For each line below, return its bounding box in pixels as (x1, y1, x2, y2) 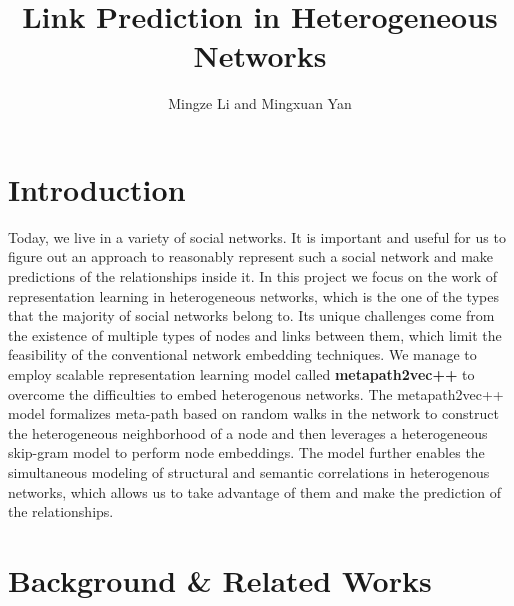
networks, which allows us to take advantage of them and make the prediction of (8, 481, 501, 502)
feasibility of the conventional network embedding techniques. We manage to (8, 344, 477, 365)
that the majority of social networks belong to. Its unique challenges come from (8, 305, 495, 326)
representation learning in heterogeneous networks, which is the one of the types (8, 285, 499, 306)
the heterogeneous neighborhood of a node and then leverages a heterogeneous (8, 422, 488, 443)
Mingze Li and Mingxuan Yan (168, 93, 352, 114)
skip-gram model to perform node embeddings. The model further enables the (8, 442, 485, 463)
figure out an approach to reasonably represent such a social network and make (8, 246, 494, 267)
